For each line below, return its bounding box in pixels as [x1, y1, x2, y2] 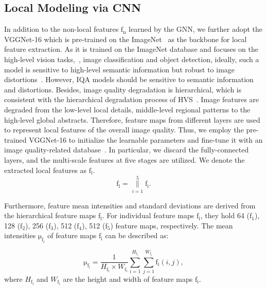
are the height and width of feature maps [63, 273, 193, 284]
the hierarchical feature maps [4, 210, 96, 221]
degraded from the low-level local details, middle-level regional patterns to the [4, 104, 251, 114]
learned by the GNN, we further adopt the [129, 24, 263, 34]
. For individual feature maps [102, 210, 194, 221]
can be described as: [105, 230, 169, 241]
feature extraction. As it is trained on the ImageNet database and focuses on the [4, 44, 258, 54]
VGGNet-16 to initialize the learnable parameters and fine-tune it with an [29, 134, 263, 145]
